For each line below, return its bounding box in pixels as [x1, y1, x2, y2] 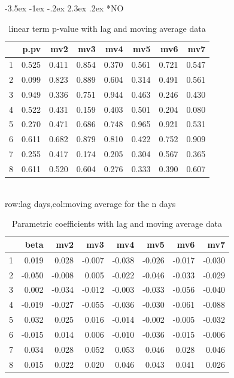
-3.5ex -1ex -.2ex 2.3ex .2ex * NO [5, 2, 124, 14]
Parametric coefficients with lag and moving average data [11, 217, 223, 230]
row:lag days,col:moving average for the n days [5, 197, 176, 209]
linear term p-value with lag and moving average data [8, 22, 206, 34]
